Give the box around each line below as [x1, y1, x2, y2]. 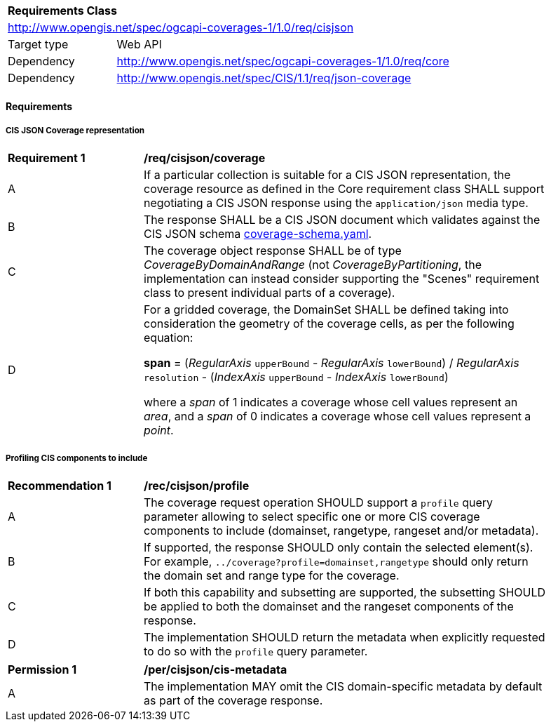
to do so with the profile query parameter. [144, 644, 368, 659]
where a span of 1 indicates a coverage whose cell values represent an [144, 395, 518, 410]
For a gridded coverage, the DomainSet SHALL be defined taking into [144, 302, 509, 317]
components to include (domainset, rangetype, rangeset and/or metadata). [144, 523, 539, 538]
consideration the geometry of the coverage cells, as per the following [144, 316, 515, 331]
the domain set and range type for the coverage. [144, 568, 400, 583]
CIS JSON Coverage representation [6, 126, 145, 135]
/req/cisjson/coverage [144, 151, 266, 166]
